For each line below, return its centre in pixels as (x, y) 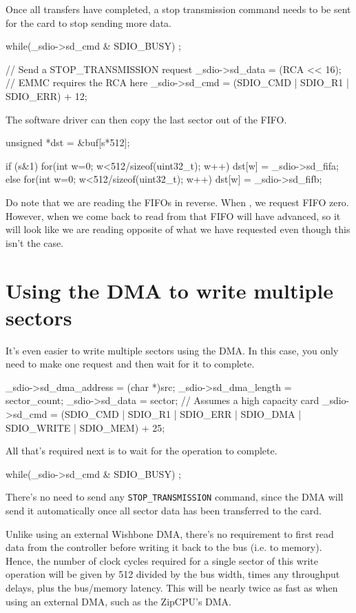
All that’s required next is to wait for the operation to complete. (142, 451)
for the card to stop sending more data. (88, 22)
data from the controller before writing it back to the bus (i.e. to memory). (164, 547)
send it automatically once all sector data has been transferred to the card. (164, 511)
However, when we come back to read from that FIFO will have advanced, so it (173, 215)
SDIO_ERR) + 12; (46, 96)
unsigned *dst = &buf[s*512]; (68, 142)
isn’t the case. (35, 242)
